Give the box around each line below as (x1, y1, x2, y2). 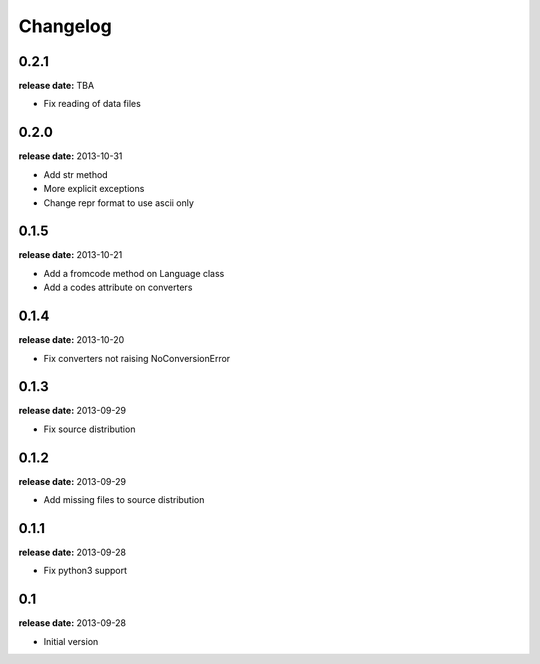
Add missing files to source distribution (43, 494, 205, 506)
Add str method (43, 168, 109, 180)
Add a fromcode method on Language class (43, 267, 225, 279)
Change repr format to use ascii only (43, 196, 195, 209)
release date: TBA (18, 80, 95, 92)
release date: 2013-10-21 (18, 249, 123, 261)
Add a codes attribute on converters (43, 281, 193, 294)
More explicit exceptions (43, 183, 145, 195)
